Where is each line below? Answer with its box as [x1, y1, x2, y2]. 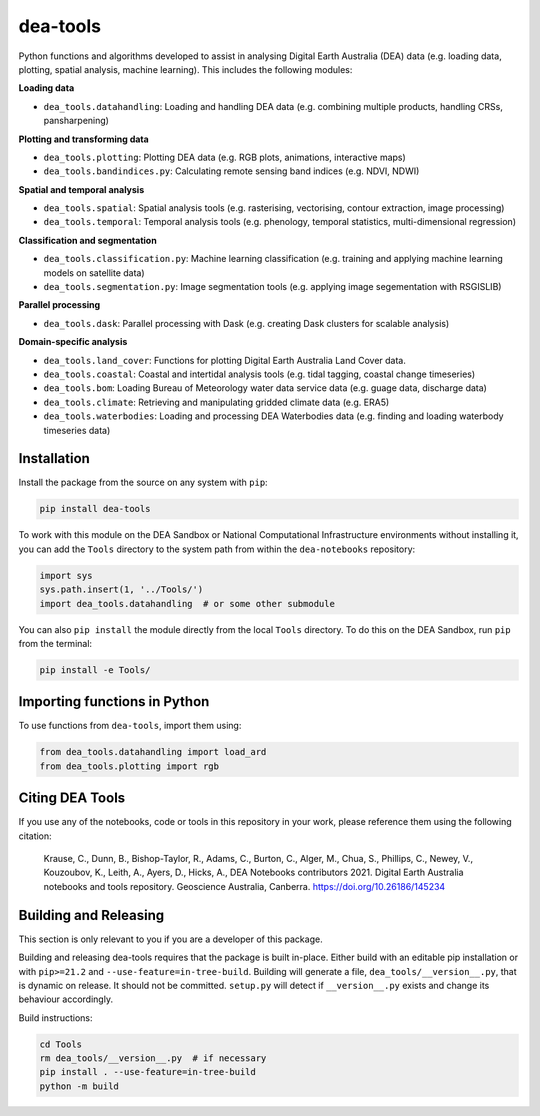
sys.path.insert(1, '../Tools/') [39, 584, 204, 595]
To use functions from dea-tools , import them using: [18, 720, 242, 732]
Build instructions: [18, 1011, 93, 1024]
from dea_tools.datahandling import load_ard [39, 746, 267, 758]
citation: [18, 830, 52, 842]
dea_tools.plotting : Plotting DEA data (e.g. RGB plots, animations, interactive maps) [43, 151, 407, 163]
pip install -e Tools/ [39, 664, 151, 675]
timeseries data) [43, 424, 111, 436]
